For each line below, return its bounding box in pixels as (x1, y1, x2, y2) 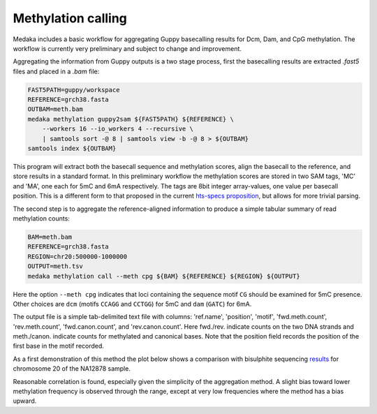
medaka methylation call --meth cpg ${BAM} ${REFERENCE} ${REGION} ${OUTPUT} (27, 272, 300, 280)
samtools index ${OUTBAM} (27, 145, 117, 153)
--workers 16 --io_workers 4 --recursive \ (42, 125, 193, 133)
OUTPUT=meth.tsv (27, 263, 84, 270)
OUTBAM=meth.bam (27, 105, 84, 113)
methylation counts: (13, 214, 70, 223)
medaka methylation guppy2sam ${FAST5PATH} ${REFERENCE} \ (27, 115, 234, 123)
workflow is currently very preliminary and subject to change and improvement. (13, 44, 242, 52)
